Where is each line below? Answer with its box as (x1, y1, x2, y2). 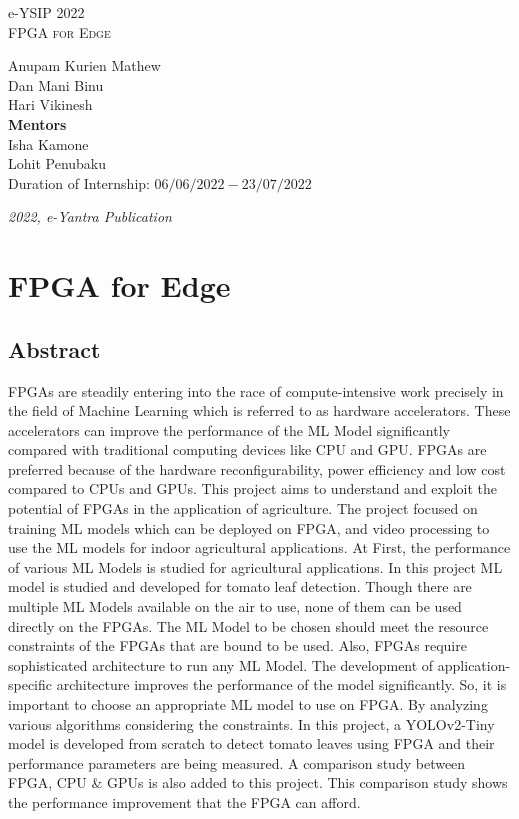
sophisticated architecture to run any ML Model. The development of (8, 654, 434, 675)
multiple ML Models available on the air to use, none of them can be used (8, 596, 462, 617)
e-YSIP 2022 (8, 2, 85, 22)
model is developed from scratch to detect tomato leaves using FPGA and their (8, 733, 495, 754)
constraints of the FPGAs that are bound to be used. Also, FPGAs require (8, 635, 467, 656)
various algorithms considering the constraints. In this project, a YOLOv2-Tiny (8, 713, 495, 734)
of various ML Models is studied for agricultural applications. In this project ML (8, 556, 503, 577)
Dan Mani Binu (8, 74, 104, 95)
